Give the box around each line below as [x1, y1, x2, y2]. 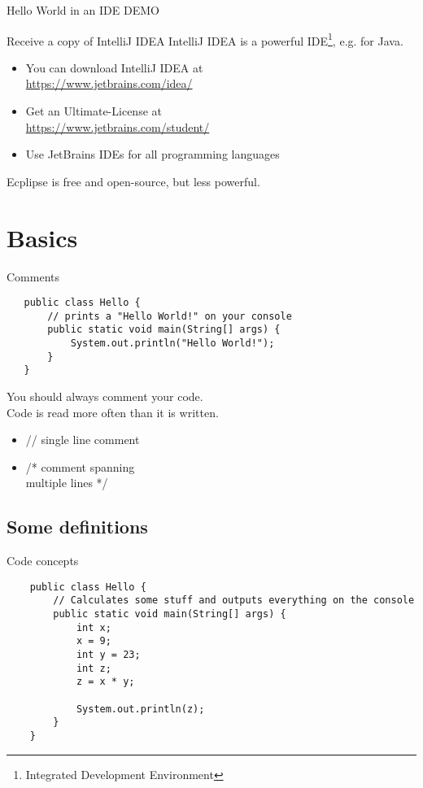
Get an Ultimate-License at [25, 102, 162, 120]
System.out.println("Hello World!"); [70, 337, 275, 350]
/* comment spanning [25, 458, 135, 475]
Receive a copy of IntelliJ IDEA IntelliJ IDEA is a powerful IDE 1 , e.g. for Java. [7, 29, 403, 49]
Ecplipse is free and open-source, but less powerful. [7, 172, 260, 189]
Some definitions [7, 514, 148, 539]
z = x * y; [76, 676, 135, 688]
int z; [76, 662, 111, 674]
